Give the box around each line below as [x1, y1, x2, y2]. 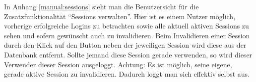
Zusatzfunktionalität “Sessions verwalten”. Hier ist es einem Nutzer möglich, [4, 11, 236, 21]
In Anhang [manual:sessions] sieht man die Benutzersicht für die [4, 1, 199, 11]
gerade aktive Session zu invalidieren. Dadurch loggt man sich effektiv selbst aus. [4, 69, 250, 79]
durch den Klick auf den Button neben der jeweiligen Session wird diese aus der [4, 40, 247, 50]
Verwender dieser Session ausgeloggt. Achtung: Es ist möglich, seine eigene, [4, 59, 232, 69]
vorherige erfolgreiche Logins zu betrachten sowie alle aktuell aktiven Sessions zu [4, 21, 249, 31]
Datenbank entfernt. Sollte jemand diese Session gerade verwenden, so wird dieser [4, 49, 253, 59]
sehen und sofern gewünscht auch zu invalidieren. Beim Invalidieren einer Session [4, 30, 250, 40]
